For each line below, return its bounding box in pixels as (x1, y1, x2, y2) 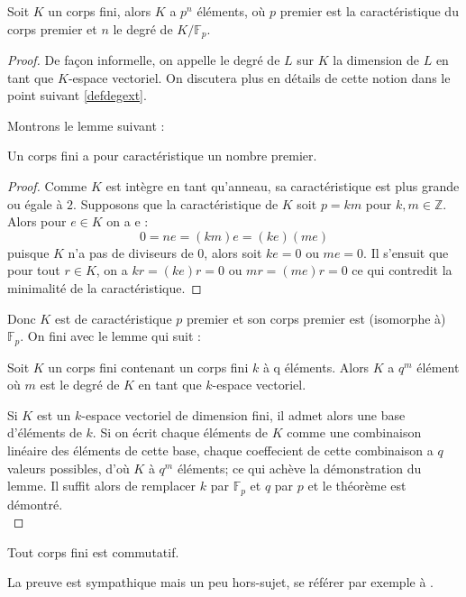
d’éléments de (7, 423, 82, 442)
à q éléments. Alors (262, 357, 370, 376)
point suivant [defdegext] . (7, 86, 147, 105)
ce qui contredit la (352, 261, 452, 280)
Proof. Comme (7, 177, 87, 196)
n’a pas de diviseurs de (68, 243, 194, 262)
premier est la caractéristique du (279, 2, 459, 20)
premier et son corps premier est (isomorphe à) (187, 308, 446, 327)
